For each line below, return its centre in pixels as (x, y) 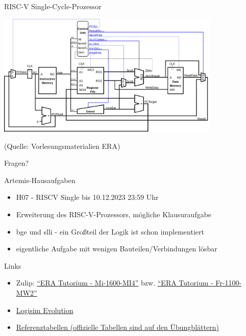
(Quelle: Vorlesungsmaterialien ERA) (62, 146)
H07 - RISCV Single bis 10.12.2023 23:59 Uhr (87, 197)
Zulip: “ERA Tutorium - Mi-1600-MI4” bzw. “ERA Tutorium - (115, 283)
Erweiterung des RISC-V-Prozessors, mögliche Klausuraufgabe (114, 214)
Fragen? (17, 163)
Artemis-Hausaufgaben (40, 180)
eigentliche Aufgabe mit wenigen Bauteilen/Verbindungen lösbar (117, 249)
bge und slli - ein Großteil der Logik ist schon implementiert (110, 231)
